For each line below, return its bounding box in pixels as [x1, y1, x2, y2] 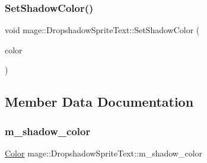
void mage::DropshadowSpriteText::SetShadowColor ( [5, 24, 200, 36]
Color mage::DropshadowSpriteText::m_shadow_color [5, 147, 203, 159]
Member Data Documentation [5, 92, 194, 111]
